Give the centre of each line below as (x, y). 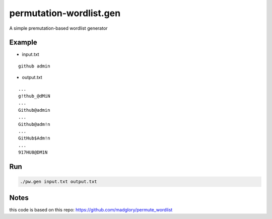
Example (23, 43)
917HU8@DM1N (33, 153)
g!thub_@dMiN (34, 96)
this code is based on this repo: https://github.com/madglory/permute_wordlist (91, 209)
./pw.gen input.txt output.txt (59, 182)
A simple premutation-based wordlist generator (58, 28)
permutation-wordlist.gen (65, 13)
